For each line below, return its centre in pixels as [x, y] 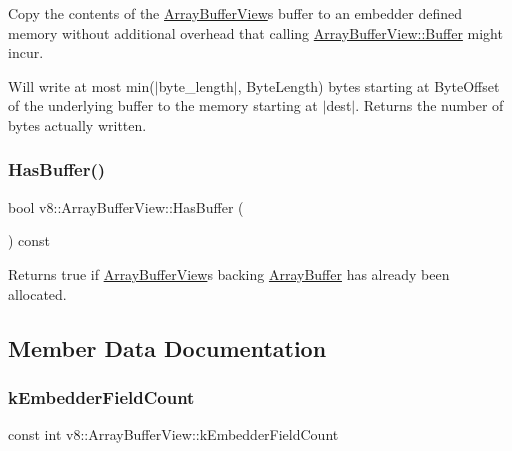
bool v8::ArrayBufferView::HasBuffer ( [126, 206]
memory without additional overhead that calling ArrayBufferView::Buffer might [255, 32]
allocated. [37, 293]
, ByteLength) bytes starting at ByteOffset [368, 85]
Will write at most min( [81, 85]
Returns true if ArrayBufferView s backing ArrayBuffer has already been [229, 273]
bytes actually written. [77, 124]
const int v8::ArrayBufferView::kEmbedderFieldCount [173, 434]
